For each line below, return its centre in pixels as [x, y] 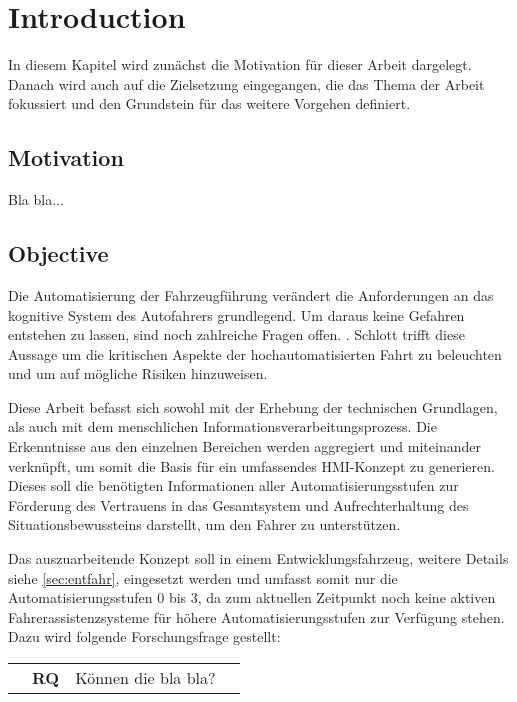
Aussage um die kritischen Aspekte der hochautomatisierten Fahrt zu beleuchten [255, 353]
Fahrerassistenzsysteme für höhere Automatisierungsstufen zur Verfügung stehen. [256, 616]
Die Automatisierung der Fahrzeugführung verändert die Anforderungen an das [251, 294]
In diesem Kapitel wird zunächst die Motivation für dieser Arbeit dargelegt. [240, 64]
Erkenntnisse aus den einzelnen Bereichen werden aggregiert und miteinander [244, 446]
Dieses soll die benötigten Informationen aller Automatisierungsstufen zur [233, 485]
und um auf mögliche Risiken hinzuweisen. [138, 373]
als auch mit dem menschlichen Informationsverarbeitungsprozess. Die [222, 426]
